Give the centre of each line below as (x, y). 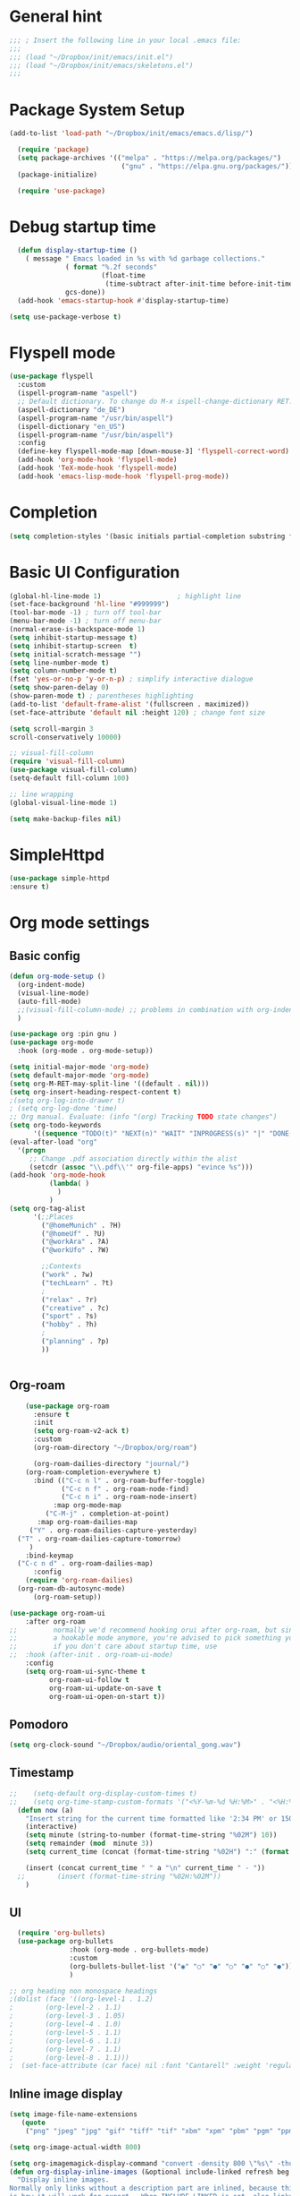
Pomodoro (39, 1724)
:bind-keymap (50, 1556)
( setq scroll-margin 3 (51, 729)
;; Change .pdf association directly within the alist (133, 1158)
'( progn (32, 1150)
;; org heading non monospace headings (83, 1991)
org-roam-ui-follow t (89, 1680)
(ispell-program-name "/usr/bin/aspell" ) (96, 435)
